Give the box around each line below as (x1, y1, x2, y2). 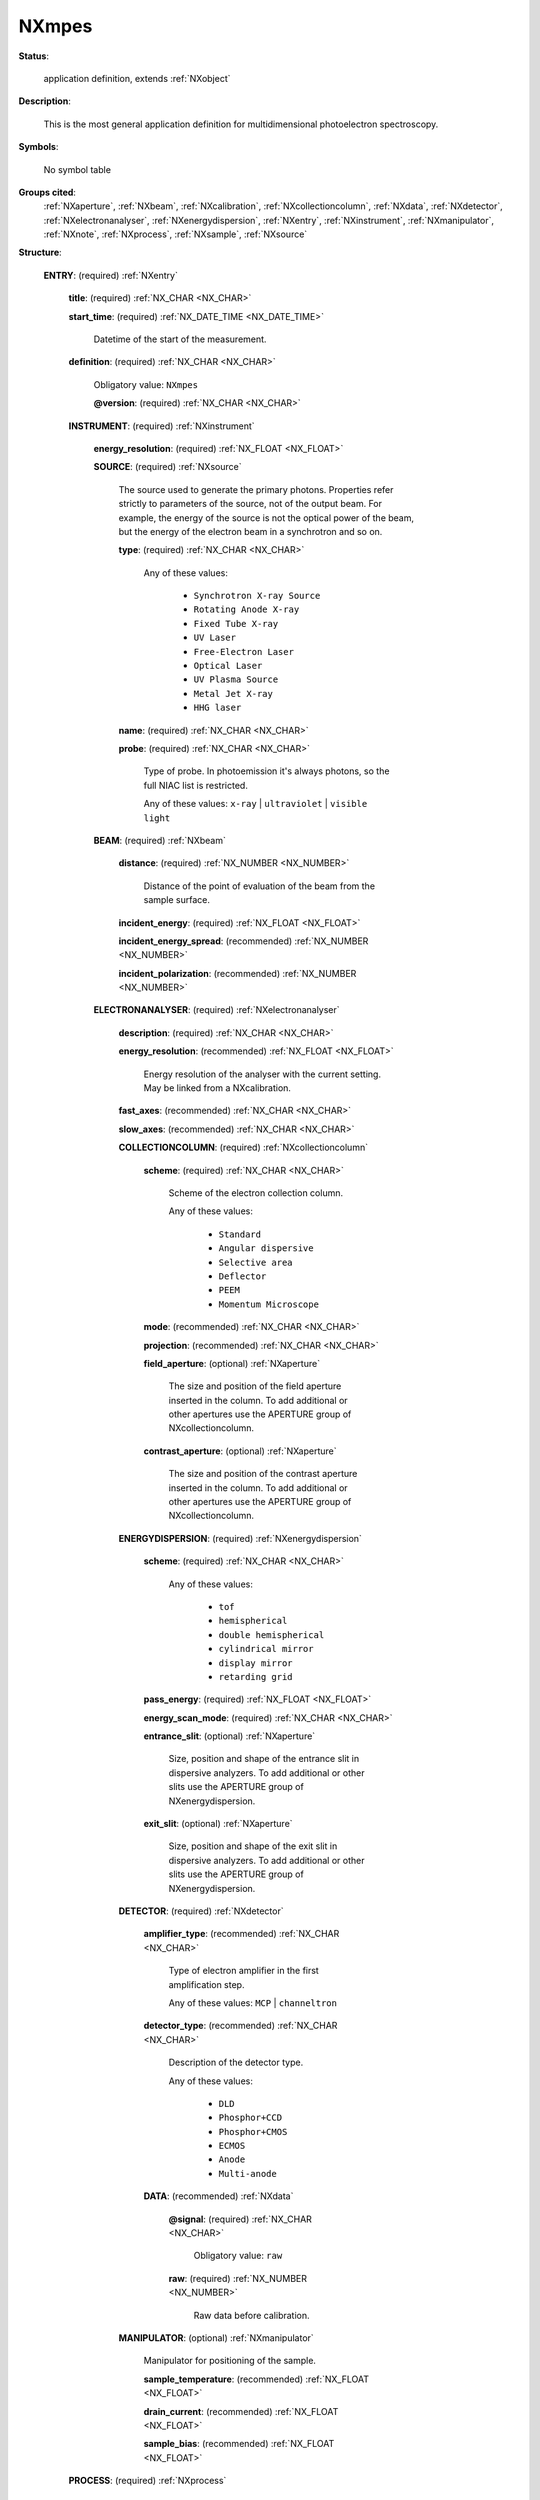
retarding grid (218, 1671, 294, 1682)
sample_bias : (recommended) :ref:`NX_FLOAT (143, 2438, 335, 2450)
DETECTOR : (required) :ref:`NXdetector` (118, 1905, 284, 1917)
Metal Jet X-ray (193, 688, 274, 699)
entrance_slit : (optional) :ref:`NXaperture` (143, 1730, 316, 1742)
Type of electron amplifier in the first (168, 1965, 319, 1977)
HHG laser (193, 702, 242, 714)
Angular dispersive (218, 1243, 314, 1254)
